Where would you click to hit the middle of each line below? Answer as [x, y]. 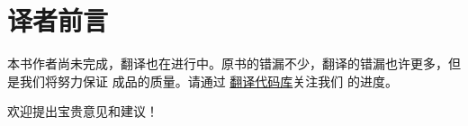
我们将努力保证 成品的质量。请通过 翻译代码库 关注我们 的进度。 [208, 81]
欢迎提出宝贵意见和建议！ [83, 111]
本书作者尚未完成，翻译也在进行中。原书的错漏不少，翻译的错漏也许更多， [228, 63]
